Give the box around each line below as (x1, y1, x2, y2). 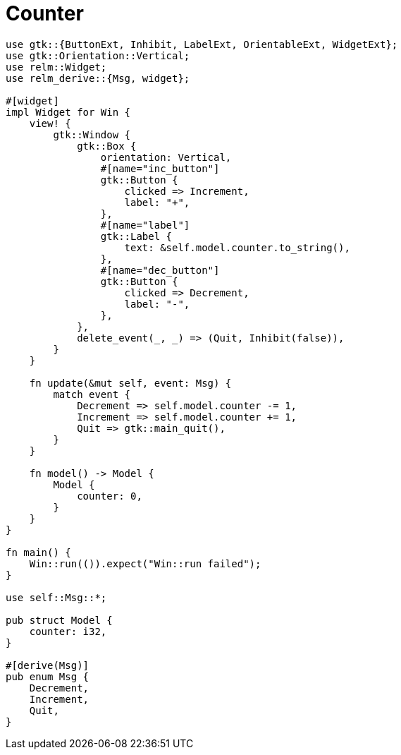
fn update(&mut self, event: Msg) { (29, 377, 232, 389)
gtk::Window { (53, 128, 131, 140)
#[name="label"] (100, 219, 190, 231)
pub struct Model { (6, 614, 113, 626)
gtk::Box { (77, 140, 137, 152)
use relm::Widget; (6, 61, 107, 73)
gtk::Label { (100, 230, 173, 242)
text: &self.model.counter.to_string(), (124, 241, 350, 253)
